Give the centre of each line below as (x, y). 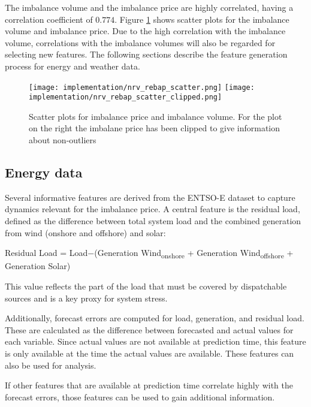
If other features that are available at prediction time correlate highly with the (149, 385)
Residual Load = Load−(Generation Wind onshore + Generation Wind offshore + (149, 254)
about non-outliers (63, 140)
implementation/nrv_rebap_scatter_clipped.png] (126, 97)
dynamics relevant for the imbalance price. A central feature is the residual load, (153, 209)
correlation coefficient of (49, 19)
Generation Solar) (38, 266)
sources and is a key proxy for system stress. (86, 298)
